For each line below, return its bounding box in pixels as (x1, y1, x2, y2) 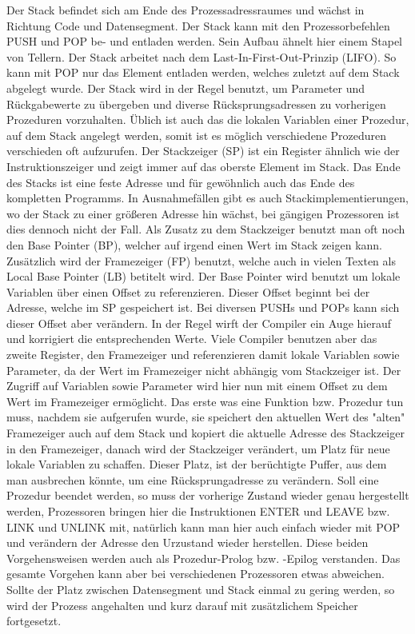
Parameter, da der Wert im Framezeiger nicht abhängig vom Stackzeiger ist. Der (6, 361, 401, 378)
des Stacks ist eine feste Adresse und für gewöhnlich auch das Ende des (6, 173, 355, 190)
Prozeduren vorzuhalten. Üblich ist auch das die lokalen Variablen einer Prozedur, (6, 111, 409, 128)
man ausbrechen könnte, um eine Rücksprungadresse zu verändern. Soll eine (6, 471, 379, 488)
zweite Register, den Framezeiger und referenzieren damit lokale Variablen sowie (6, 346, 400, 363)
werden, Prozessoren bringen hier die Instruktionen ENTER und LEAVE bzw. (6, 503, 390, 519)
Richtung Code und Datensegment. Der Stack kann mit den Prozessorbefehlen (6, 17, 390, 34)
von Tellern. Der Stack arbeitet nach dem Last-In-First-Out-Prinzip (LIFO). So (6, 48, 397, 65)
